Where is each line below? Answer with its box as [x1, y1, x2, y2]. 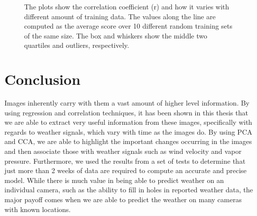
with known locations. [4, 204, 71, 214]
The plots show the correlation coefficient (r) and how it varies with [24, 1, 229, 11]
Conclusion [4, 69, 81, 89]
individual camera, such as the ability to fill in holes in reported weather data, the [4, 184, 253, 195]
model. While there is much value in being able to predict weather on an [4, 175, 224, 185]
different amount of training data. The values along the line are [24, 11, 216, 21]
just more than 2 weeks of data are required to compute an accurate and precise [4, 165, 247, 176]
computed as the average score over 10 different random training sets [24, 21, 233, 31]
